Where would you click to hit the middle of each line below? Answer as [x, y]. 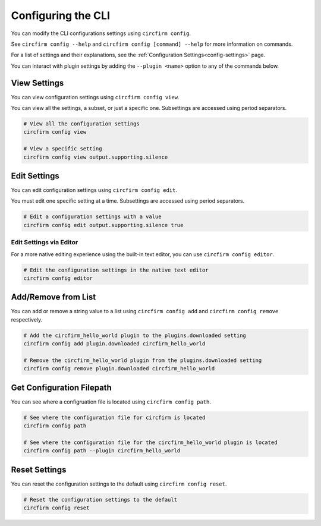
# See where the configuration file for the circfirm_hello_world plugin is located [150, 442]
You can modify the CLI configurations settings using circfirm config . [101, 33]
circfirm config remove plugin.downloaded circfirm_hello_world [119, 369]
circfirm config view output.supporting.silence [96, 157]
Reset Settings [39, 470]
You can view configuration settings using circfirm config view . [95, 97]
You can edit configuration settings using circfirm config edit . [94, 190]
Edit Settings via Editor [45, 242]
